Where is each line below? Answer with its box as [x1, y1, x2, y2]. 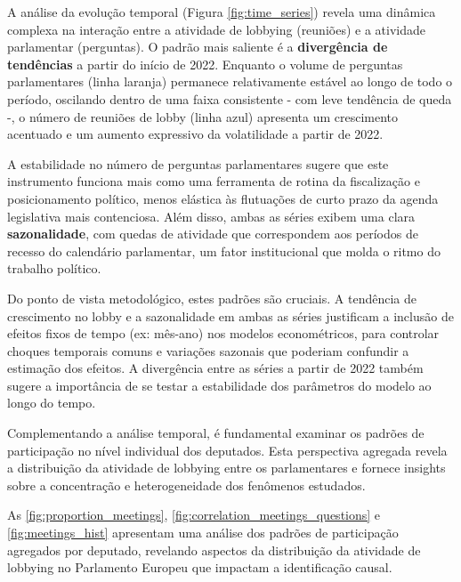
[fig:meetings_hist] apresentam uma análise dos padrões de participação [7, 523, 399, 542]
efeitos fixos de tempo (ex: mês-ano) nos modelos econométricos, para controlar [7, 324, 440, 343]
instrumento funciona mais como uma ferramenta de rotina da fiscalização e [7, 172, 420, 190]
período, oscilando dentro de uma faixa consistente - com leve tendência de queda [7, 89, 452, 108]
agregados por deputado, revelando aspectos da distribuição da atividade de [7, 540, 421, 559]
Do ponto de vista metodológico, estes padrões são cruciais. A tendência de [7, 288, 417, 307]
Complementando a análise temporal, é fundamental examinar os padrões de [7, 424, 425, 442]
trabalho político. [7, 259, 101, 278]
